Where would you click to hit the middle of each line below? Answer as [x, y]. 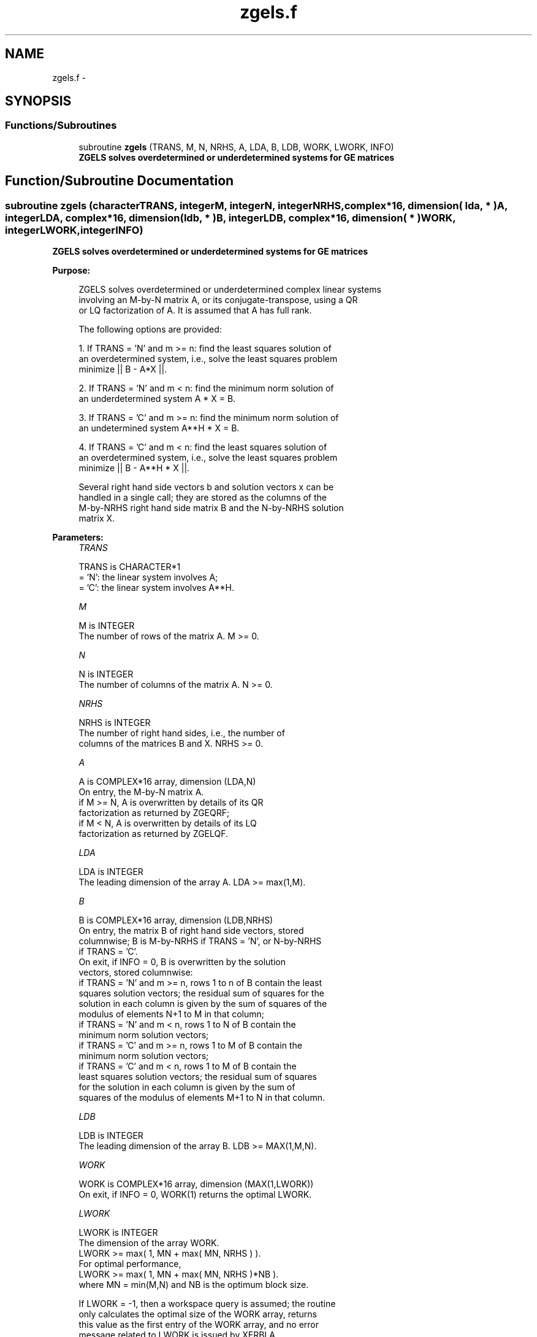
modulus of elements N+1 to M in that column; [172, 1014]
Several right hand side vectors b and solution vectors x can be [206, 487]
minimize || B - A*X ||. [123, 369]
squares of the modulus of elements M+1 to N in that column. [202, 1098]
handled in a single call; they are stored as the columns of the [203, 498]
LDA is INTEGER [111, 872]
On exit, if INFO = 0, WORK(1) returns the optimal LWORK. [195, 1195]
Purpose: [71, 271]
